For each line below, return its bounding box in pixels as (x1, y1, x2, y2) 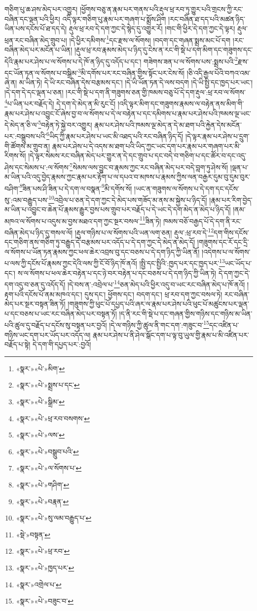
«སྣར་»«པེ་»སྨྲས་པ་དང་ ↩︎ (16, 380, 80, 390)
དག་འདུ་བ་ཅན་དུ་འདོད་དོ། (4, 279, 66, 289)
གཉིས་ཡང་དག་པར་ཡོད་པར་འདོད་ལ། (4, 329, 91, 340)
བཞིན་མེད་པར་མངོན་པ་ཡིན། (4, 44, 73, 55)
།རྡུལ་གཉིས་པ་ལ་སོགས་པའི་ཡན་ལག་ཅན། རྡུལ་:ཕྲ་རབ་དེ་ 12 (74, 226, 214, 237)
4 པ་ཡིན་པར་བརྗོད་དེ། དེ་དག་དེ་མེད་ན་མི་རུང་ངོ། (4, 97, 116, 108)
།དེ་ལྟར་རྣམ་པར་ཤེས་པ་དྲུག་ (185, 131, 250, 141)
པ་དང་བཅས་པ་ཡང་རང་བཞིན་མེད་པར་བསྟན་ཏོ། (4, 308, 117, 318)
